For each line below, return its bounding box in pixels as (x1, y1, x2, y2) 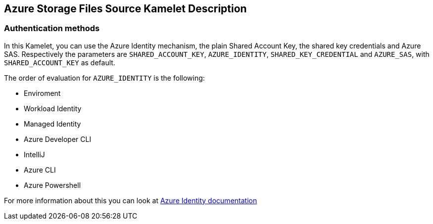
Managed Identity (24, 119, 81, 128)
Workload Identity (24, 104, 82, 113)
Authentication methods (4, 23, 100, 34)
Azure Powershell (24, 180, 81, 189)
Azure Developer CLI (24, 134, 92, 143)
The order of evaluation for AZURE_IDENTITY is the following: (4, 73, 205, 82)
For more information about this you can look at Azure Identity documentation (4, 196, 257, 205)
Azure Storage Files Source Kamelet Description (4, 2, 247, 15)
